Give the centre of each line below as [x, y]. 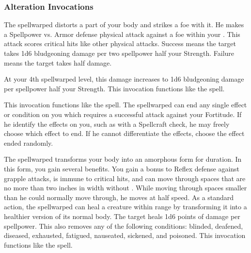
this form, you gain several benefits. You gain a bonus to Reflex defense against [122, 168]
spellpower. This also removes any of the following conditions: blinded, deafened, [124, 226]
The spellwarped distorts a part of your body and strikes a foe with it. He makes [124, 25]
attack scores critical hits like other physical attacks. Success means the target [120, 43]
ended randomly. [29, 143]
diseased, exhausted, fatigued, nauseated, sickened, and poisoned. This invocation [125, 235]
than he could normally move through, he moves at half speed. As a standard [119, 197]
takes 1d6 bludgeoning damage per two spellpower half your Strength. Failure [119, 53]
